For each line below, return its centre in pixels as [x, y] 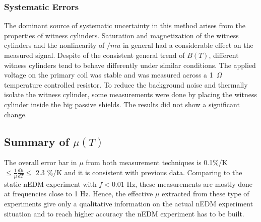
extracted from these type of [206, 194]
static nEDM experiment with [50, 183]
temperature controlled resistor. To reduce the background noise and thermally [126, 84]
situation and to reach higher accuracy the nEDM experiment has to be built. [124, 213]
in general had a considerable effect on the [188, 45]
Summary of [37, 141]
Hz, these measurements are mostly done [190, 183]
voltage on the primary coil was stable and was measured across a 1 [109, 75]
